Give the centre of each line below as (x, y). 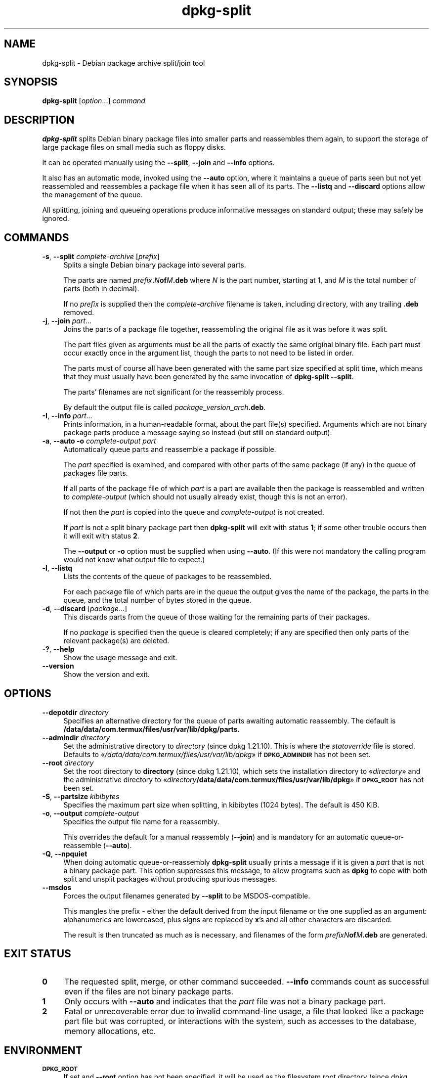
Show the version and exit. (107, 674)
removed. (79, 313)
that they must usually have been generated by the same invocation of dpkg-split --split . (209, 377)
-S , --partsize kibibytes (81, 796)
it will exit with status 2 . (101, 536)
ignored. (56, 219)
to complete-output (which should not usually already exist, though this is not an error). (205, 497)
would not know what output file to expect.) (134, 560)
